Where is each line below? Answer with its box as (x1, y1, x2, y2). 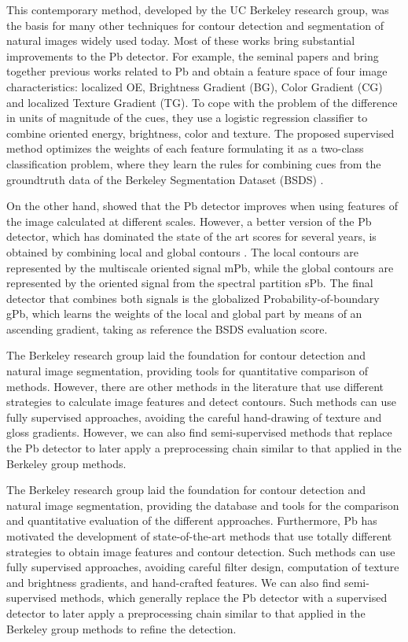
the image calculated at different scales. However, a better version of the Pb (6, 212, 372, 229)
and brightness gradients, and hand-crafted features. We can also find (6, 574, 341, 590)
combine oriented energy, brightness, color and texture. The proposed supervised (6, 124, 395, 141)
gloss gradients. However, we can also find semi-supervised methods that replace (6, 424, 392, 441)
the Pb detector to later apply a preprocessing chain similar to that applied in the (6, 440, 402, 456)
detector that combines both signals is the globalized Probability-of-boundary (6, 290, 380, 306)
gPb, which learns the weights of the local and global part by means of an (6, 305, 362, 322)
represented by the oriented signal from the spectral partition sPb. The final (6, 275, 373, 291)
